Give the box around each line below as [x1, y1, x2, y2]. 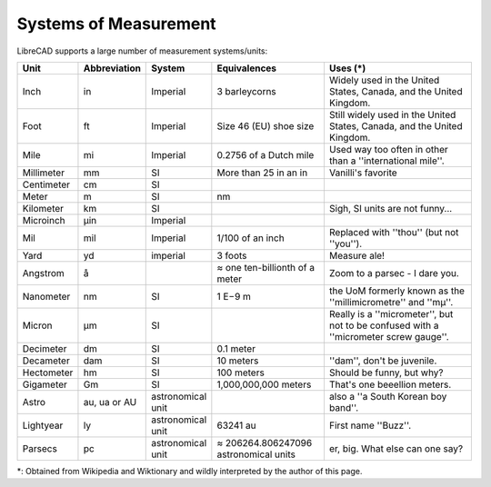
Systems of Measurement [16, 14, 217, 34]
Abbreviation [83, 62, 141, 75]
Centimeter [22, 178, 71, 191]
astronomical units [216, 448, 296, 461]
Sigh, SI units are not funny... [328, 202, 453, 214]
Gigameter [22, 378, 68, 391]
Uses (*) [328, 62, 366, 75]
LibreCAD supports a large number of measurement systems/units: [16, 45, 268, 56]
